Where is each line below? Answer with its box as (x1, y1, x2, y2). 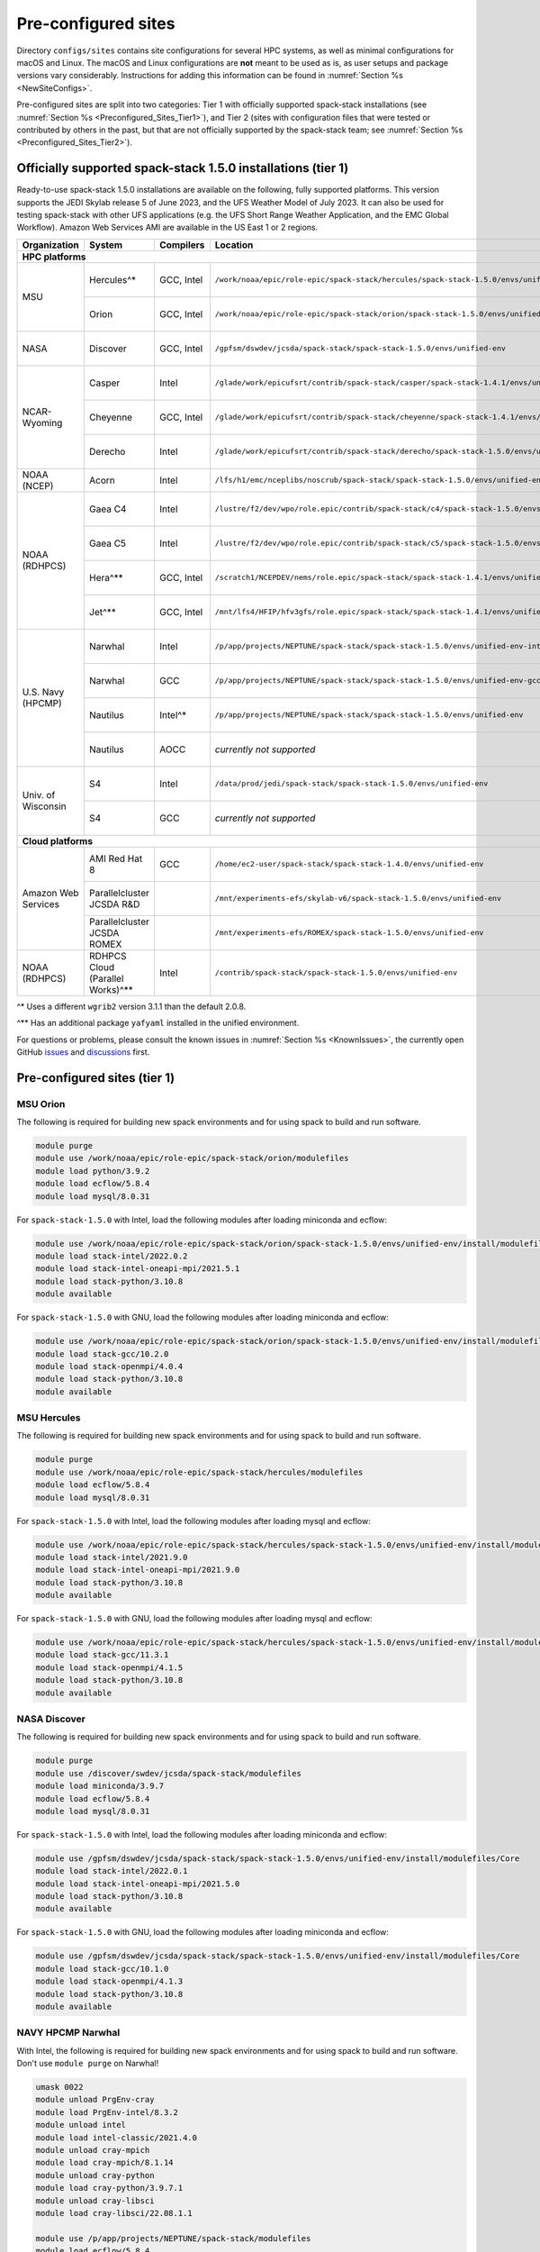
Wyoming (22, 416, 63, 429)
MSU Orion (16, 1097, 66, 1110)
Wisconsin (22, 800, 67, 813)
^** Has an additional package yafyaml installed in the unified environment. (16, 1018, 300, 1029)
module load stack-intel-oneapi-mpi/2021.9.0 (35, 1565, 240, 1575)
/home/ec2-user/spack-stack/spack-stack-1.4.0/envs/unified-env (214, 859, 484, 869)
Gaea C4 (88, 503, 127, 515)
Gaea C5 (88, 537, 126, 549)
